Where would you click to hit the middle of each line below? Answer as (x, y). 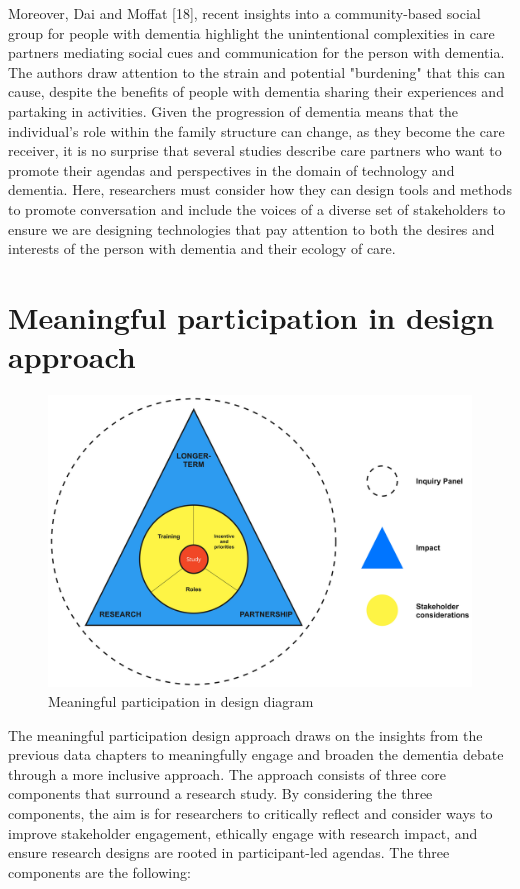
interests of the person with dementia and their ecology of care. (202, 248)
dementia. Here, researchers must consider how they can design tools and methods (260, 189)
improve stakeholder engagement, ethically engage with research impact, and (243, 832)
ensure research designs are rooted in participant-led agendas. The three (229, 852)
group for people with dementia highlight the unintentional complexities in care (251, 32)
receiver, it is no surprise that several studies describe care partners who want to (255, 150)
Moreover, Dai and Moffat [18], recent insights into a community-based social (244, 13)
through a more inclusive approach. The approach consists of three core (227, 773)
